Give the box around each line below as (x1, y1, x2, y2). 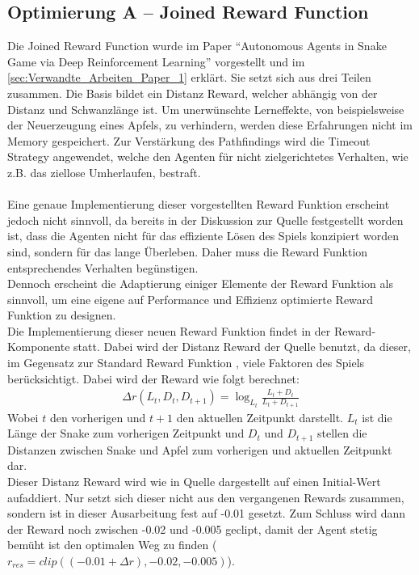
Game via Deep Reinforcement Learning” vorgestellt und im (7, 53, 305, 70)
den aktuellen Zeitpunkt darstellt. (176, 408, 344, 425)
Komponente (7, 338, 70, 355)
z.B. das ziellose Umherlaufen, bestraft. (7, 163, 201, 180)
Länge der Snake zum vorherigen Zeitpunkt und (7, 425, 245, 442)
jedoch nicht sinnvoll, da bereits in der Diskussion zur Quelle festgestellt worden (7, 211, 404, 228)
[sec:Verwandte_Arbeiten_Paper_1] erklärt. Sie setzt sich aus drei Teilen (7, 69, 371, 86)
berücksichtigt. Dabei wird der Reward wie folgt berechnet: (7, 370, 300, 387)
